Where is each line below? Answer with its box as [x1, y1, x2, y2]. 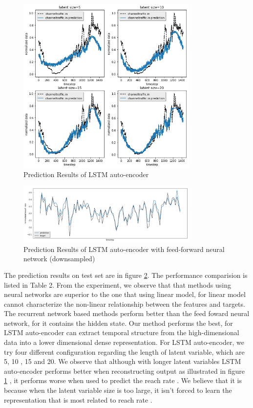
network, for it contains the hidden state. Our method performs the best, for [4, 317, 233, 328]
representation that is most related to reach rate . [4, 394, 152, 405]
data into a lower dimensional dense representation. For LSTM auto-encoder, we [4, 337, 244, 347]
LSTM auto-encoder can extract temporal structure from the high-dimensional [4, 327, 239, 338]
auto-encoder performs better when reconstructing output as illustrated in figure [4, 365, 245, 376]
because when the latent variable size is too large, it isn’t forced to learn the [4, 385, 232, 395]
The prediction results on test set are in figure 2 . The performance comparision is [4, 270, 248, 280]
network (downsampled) [23, 253, 95, 264]
